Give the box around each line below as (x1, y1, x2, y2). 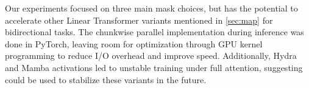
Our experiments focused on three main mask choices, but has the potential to (5, 2, 298, 14)
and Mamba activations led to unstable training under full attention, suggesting (5, 61, 303, 73)
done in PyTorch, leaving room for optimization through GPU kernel (5, 37, 263, 50)
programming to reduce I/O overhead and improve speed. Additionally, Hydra (5, 49, 297, 62)
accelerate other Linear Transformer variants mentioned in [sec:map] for (5, 13, 273, 26)
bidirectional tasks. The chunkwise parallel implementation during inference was (5, 25, 304, 38)
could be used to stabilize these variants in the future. (5, 73, 207, 86)
